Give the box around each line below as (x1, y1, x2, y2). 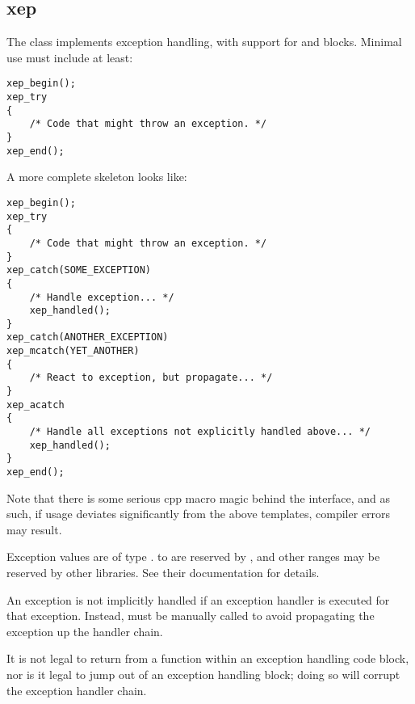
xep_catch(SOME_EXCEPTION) (6, 264, 151, 276)
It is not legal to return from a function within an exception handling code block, (6, 650, 409, 667)
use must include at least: (6, 48, 133, 65)
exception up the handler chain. (6, 622, 163, 639)
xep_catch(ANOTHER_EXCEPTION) (6, 331, 169, 344)
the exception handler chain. (6, 681, 147, 698)
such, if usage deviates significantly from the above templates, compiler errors (6, 505, 391, 522)
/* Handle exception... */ (29, 291, 174, 303)
